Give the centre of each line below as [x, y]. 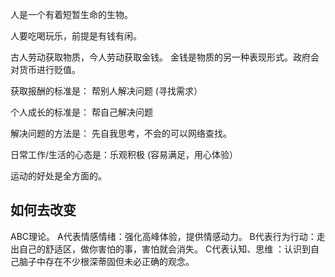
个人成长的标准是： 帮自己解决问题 [81, 112]
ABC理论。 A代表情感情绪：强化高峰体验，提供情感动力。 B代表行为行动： [163, 236]
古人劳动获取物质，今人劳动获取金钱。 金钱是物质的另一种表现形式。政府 [160, 57]
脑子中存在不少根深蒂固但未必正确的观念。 [106, 261]
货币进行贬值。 [49, 69]
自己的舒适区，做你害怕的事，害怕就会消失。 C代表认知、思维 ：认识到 [165, 249]
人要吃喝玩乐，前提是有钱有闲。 [76, 36]
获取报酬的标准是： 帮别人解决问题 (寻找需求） [106, 91]
